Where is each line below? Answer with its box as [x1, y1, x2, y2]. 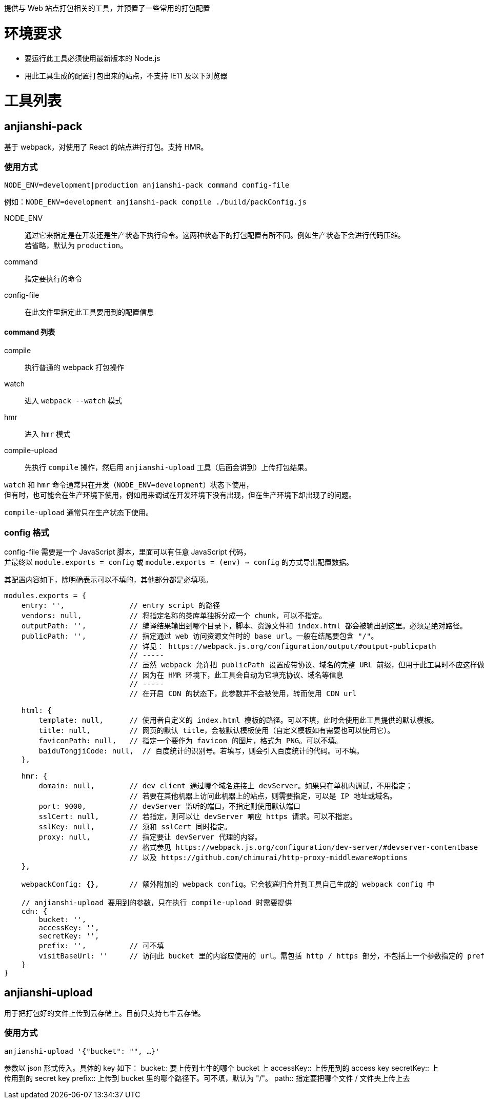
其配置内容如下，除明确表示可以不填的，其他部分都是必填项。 [4, 575, 212, 584]
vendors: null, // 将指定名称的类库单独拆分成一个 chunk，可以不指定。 [21, 611, 327, 620]
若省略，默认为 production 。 [25, 241, 128, 250]
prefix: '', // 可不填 [38, 942, 164, 950]
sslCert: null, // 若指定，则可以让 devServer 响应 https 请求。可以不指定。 [38, 812, 357, 821]
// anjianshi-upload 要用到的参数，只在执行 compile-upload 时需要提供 [21, 898, 292, 907]
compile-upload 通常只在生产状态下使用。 [4, 508, 153, 517]
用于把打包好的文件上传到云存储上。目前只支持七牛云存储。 [4, 1008, 205, 1017]
